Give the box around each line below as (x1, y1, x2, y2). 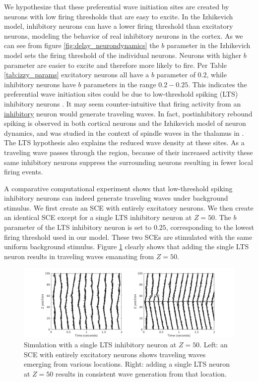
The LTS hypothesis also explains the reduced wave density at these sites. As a (4, 137, 245, 148)
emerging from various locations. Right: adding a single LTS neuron (24, 359, 230, 369)
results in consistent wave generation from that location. (55, 368, 227, 379)
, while (206, 69, 227, 80)
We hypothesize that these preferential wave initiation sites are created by (4, 1, 229, 11)
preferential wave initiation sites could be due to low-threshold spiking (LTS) (4, 89, 238, 99)
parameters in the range (83, 79, 156, 89)
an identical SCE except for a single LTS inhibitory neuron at (4, 212, 192, 222)
